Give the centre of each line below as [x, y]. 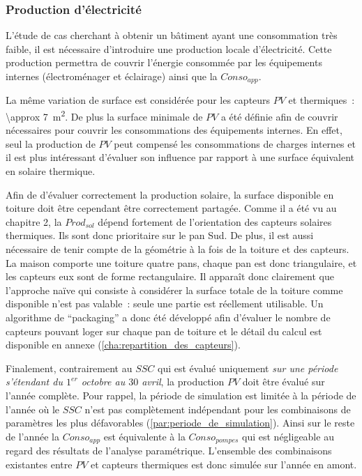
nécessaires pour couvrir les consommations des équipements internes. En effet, [174, 130]
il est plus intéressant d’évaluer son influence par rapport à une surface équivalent [180, 157]
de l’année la [32, 436]
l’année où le [32, 409]
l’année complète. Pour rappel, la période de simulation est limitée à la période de [181, 395]
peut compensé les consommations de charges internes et [235, 143]
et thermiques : [322, 100]
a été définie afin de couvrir [279, 116]
